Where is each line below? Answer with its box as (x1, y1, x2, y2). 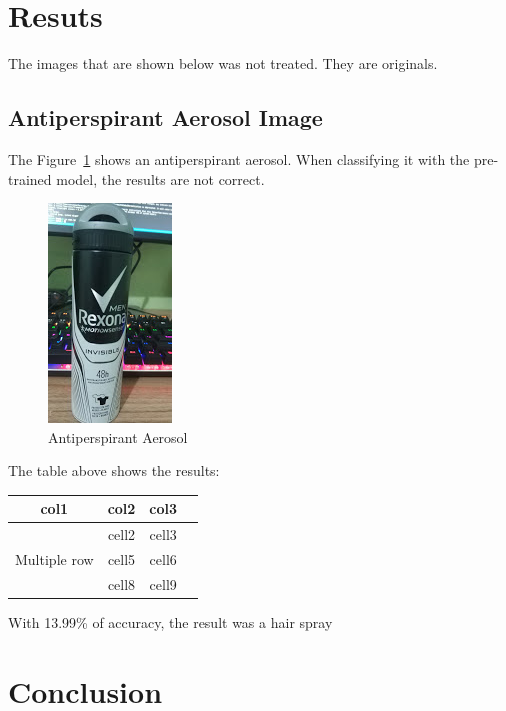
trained (8, 168, 52, 189)
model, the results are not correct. (56, 168, 265, 189)
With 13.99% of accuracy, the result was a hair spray (8, 612, 333, 633)
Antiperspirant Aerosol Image (8, 102, 323, 133)
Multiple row (15, 549, 94, 570)
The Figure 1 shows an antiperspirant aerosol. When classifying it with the (8, 148, 470, 169)
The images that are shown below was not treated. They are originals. (8, 53, 438, 74)
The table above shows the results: (8, 460, 220, 481)
